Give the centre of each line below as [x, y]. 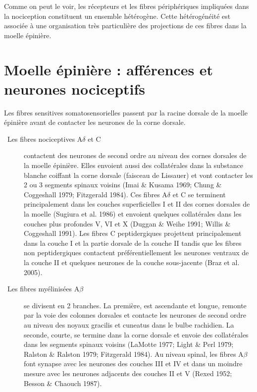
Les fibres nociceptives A [45, 139]
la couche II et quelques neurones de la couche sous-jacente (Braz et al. [132, 262]
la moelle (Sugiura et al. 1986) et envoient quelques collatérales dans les [133, 214]
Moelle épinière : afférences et [109, 69]
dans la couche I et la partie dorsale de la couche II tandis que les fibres [133, 243]
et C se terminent [199, 194]
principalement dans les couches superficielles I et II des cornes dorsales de [137, 204]
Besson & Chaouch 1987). [63, 383]
